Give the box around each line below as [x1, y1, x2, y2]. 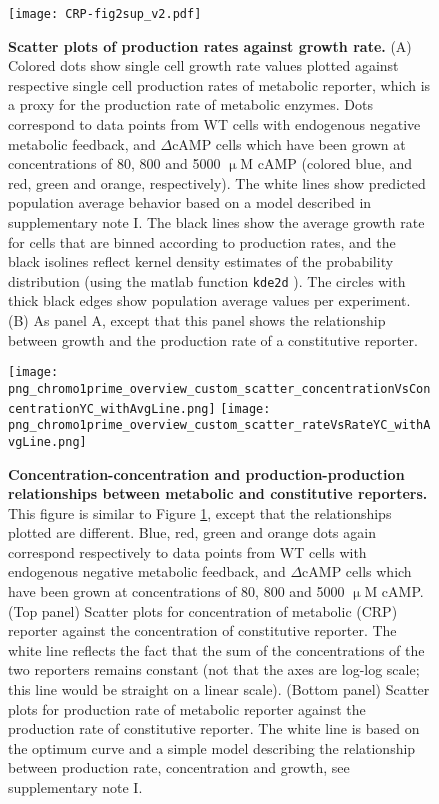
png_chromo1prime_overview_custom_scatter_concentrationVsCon [8, 381, 431, 396]
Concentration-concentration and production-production [8, 463, 405, 484]
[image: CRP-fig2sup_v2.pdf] [8, 7, 202, 21]
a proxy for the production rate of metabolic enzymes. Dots [8, 94, 373, 115]
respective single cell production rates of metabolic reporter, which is [8, 74, 431, 95]
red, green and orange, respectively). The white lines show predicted [8, 172, 426, 193]
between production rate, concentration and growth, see [8, 757, 350, 778]
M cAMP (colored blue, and [240, 153, 413, 174]
